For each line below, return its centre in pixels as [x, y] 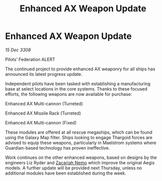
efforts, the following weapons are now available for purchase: [69, 94]
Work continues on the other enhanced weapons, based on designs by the [81, 157]
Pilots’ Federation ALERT [30, 59]
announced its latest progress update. [44, 74]
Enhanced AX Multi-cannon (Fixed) [41, 122]
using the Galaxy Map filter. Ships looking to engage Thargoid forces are [79, 137]
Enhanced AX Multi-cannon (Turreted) [44, 103]
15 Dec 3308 [18, 50]
